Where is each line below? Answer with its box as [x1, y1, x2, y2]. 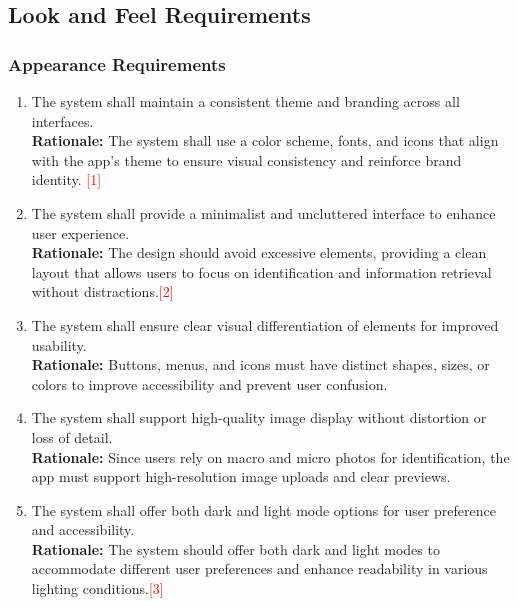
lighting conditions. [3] [31, 578, 164, 599]
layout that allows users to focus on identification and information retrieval [31, 261, 492, 282]
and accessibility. [31, 519, 135, 540]
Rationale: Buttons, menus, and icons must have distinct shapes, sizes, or [31, 354, 490, 375]
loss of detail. [31, 426, 113, 447]
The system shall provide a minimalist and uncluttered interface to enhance [31, 202, 496, 223]
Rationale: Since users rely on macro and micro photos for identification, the [31, 446, 510, 467]
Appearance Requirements [8, 51, 226, 76]
